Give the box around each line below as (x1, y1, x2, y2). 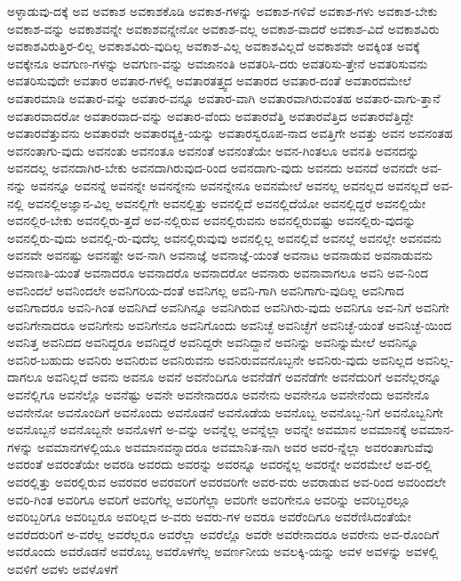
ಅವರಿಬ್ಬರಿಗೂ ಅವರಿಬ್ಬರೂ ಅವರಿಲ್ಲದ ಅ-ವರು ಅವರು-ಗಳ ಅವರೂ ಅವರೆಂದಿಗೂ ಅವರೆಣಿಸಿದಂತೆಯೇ (7, 507, 412, 526)
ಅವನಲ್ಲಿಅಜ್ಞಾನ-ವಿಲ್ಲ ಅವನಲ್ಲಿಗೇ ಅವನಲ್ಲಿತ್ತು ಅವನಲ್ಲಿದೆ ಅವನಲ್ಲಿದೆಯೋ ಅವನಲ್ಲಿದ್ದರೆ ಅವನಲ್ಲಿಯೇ (28, 193, 426, 212)
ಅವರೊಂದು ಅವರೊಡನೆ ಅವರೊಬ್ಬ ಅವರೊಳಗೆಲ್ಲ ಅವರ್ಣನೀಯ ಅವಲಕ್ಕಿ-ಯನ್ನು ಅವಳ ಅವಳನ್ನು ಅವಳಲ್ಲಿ (7, 542, 439, 561)
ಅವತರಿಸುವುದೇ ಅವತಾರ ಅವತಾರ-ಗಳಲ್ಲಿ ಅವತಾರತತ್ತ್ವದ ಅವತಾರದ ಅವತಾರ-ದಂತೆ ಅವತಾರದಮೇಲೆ (7, 71, 411, 90)
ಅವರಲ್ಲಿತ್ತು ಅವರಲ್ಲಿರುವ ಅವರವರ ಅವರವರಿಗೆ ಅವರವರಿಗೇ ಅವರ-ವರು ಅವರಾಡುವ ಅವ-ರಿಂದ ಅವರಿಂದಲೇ (7, 472, 447, 491)
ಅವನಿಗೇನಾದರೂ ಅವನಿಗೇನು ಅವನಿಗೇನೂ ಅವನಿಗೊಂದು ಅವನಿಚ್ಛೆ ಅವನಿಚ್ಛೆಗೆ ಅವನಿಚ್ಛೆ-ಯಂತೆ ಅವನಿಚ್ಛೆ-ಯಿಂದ (7, 315, 452, 334)
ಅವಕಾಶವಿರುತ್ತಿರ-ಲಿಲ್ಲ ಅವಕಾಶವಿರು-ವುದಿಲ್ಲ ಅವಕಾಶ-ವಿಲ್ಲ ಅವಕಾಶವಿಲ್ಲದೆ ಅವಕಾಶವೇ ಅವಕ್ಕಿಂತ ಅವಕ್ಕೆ (7, 36, 420, 55)
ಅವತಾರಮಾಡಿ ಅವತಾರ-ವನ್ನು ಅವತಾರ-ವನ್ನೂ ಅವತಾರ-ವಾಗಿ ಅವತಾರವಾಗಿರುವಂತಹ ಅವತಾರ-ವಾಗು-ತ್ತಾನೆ (7, 88, 441, 107)
